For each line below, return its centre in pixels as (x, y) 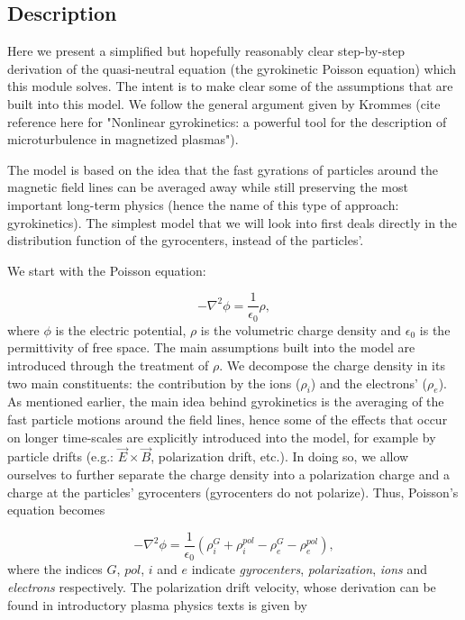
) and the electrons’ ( (369, 383)
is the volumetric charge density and (301, 329)
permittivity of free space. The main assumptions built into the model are (211, 347)
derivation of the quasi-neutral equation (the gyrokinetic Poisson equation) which (232, 68)
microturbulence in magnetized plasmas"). (123, 139)
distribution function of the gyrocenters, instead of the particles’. (186, 240)
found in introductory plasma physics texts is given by (157, 604)
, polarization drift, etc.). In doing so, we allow (280, 456)
